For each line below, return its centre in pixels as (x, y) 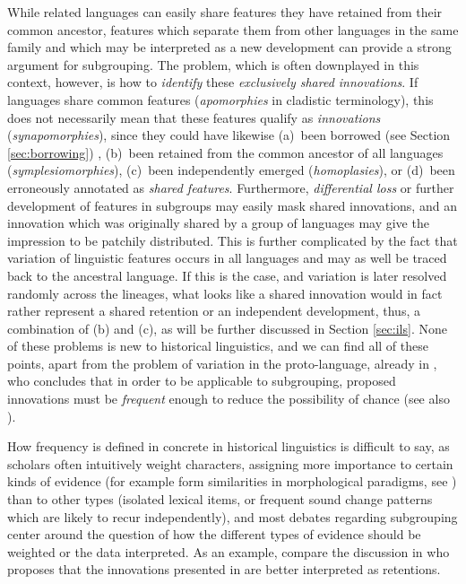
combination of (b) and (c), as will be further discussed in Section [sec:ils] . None (227, 328)
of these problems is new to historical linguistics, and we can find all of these (218, 346)
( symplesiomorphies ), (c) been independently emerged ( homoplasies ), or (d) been (231, 170)
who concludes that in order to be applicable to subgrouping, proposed (202, 381)
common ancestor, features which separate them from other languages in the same (233, 29)
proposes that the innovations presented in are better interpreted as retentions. (224, 569)
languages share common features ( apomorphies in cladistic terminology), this (220, 99)
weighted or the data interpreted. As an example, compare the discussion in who (229, 551)
